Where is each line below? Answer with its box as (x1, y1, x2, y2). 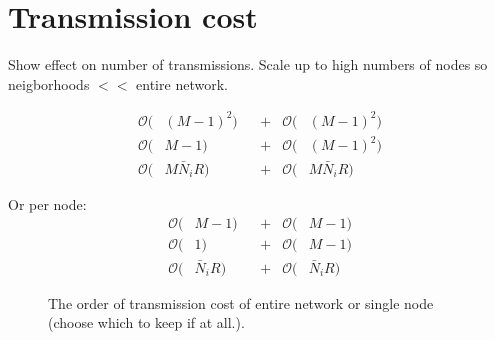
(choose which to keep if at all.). (48, 312, 245, 333)
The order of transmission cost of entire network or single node (48, 292, 434, 313)
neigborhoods (8, 73, 90, 94)
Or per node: (8, 193, 87, 214)
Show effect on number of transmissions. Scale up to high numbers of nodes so (8, 54, 488, 75)
